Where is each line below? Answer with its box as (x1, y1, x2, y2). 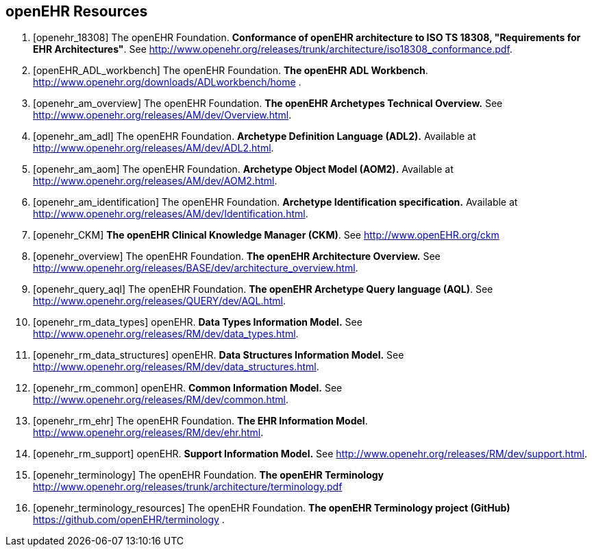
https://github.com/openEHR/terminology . (33, 514, 225, 526)
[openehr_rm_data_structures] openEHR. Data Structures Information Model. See (33, 349, 404, 361)
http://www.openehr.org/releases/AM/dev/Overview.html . (33, 109, 292, 121)
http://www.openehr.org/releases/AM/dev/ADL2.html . (33, 142, 274, 154)
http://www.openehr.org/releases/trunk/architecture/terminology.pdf (33, 481, 343, 493)
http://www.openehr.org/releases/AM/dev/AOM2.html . (33, 175, 277, 187)
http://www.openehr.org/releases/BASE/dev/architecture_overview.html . (33, 262, 358, 274)
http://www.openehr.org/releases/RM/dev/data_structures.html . (33, 361, 319, 373)
